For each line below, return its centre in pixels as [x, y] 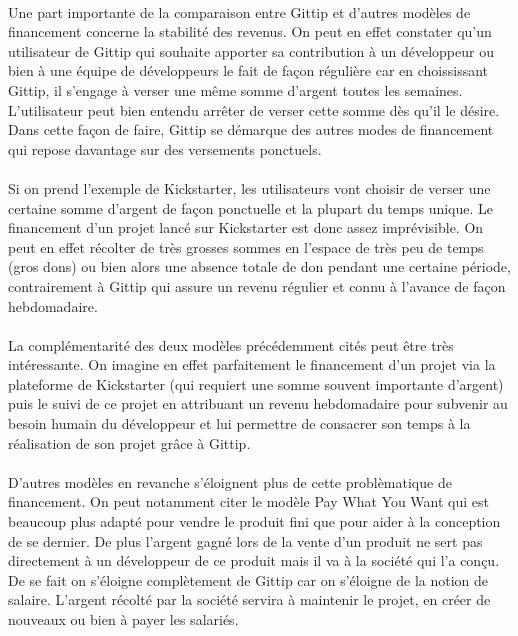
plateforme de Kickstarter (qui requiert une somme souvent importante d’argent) [256, 383]
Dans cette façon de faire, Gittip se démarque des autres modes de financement [251, 129]
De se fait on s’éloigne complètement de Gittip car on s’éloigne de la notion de [248, 579]
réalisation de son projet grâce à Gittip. [129, 442]
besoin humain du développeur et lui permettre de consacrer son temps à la [239, 423]
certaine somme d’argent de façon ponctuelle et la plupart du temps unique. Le [251, 207]
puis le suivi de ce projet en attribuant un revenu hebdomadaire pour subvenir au [258, 403]
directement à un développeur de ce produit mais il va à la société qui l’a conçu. [254, 560]
